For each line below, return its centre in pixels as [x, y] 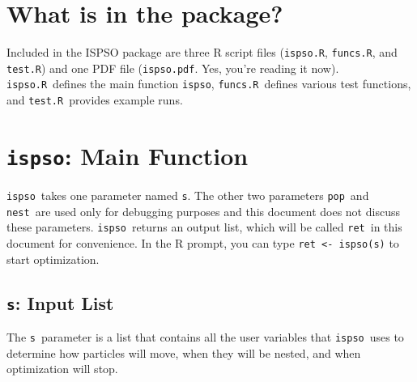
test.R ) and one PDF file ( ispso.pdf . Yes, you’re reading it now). [173, 68]
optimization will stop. [62, 369]
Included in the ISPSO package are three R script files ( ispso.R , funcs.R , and [202, 52]
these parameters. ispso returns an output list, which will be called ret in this [204, 227]
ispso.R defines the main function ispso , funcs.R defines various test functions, [209, 84]
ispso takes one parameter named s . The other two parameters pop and [188, 195]
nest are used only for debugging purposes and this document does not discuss [203, 211]
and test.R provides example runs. [95, 100]
